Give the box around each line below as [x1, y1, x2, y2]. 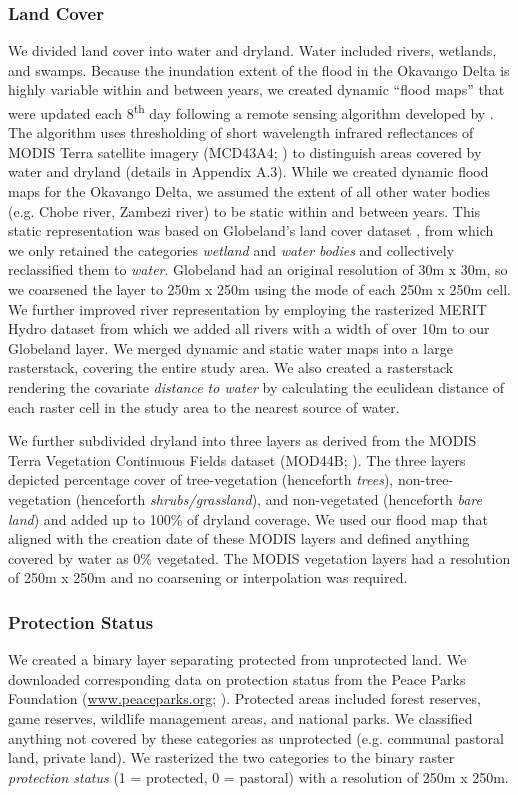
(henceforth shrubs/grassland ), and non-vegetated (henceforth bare [75, 488, 482, 509]
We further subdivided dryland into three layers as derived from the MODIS [8, 430, 477, 451]
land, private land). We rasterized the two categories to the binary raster [8, 747, 455, 768]
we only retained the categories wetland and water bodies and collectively [8, 239, 455, 260]
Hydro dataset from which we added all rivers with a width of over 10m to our [8, 318, 490, 339]
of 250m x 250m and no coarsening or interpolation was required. [8, 567, 408, 588]
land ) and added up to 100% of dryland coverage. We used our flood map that [8, 508, 488, 529]
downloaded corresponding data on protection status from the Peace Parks [8, 668, 466, 689]
